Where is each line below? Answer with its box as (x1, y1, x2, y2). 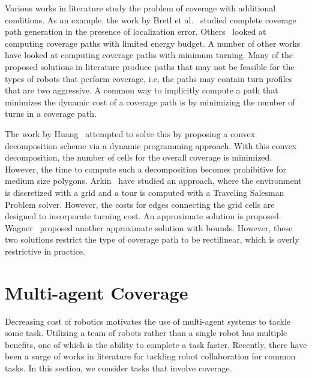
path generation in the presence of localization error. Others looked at (5, 25, 266, 38)
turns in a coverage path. (5, 107, 97, 120)
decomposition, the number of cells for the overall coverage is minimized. (5, 151, 272, 164)
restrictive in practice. (5, 244, 85, 257)
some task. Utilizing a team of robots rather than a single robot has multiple (5, 326, 287, 339)
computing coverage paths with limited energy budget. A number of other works (5, 37, 301, 49)
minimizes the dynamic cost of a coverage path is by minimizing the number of (5, 95, 295, 108)
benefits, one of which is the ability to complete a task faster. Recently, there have (5, 338, 307, 350)
